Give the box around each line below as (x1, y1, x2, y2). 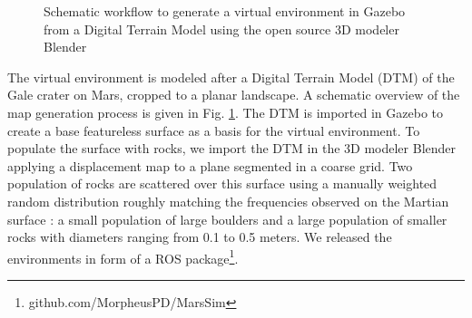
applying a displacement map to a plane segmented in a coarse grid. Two (7, 156, 413, 175)
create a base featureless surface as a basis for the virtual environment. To (7, 120, 420, 140)
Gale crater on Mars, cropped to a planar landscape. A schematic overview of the (7, 85, 460, 104)
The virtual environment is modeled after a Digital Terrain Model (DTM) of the (7, 67, 455, 86)
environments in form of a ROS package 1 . (7, 246, 239, 267)
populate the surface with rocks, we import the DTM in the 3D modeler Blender (7, 139, 457, 158)
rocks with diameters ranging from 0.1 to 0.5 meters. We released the (7, 227, 392, 246)
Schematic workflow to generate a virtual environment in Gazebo (44, 2, 406, 20)
